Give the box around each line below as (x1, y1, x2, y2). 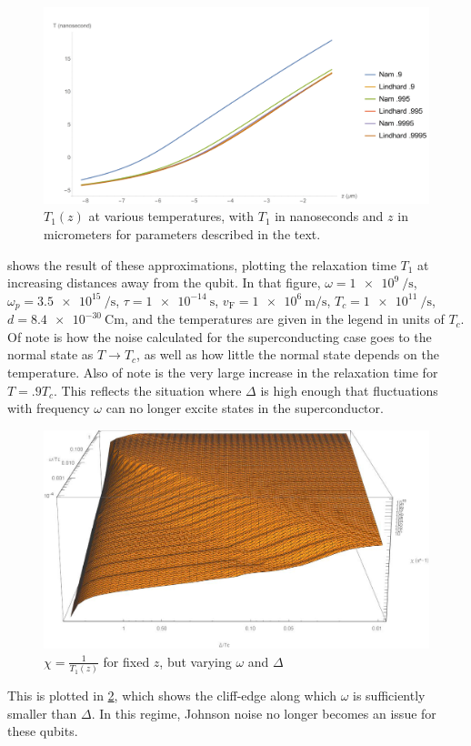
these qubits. (7, 721, 78, 741)
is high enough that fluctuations (260, 380, 438, 399)
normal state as (7, 345, 94, 364)
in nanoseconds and (275, 207, 384, 226)
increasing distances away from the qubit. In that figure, (7, 273, 321, 292)
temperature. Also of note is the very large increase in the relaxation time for (7, 362, 438, 381)
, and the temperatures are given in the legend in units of (124, 309, 445, 328)
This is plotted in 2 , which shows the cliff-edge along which (7, 686, 336, 705)
